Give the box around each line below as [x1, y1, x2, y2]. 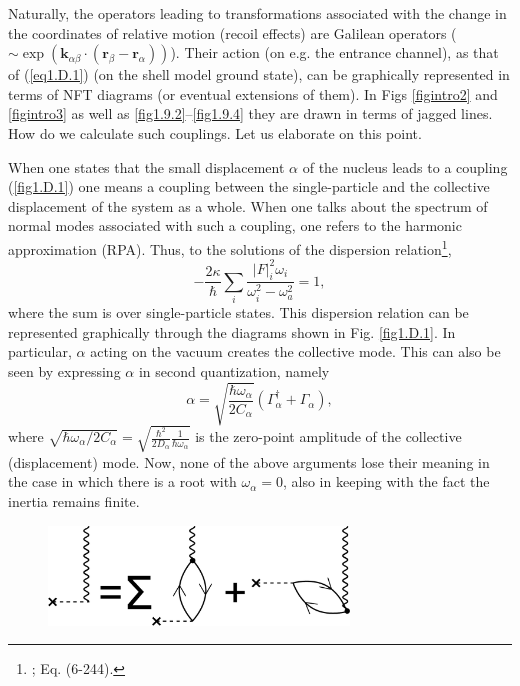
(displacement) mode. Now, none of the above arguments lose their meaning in [8, 451, 490, 472]
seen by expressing [8, 361, 121, 382]
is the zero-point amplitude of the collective [195, 426, 462, 447]
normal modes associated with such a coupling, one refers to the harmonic [8, 215, 462, 236]
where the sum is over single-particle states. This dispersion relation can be [8, 302, 469, 323]
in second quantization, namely [138, 361, 330, 382]
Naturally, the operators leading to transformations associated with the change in [8, 3, 507, 23]
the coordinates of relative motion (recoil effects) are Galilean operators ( [8, 22, 457, 43]
